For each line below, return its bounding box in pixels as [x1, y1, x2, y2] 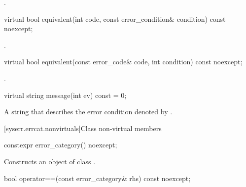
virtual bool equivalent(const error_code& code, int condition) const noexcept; [4, 56, 243, 67]
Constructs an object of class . [4, 156, 96, 166]
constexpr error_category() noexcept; [4, 140, 117, 150]
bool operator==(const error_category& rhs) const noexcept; [4, 173, 191, 183]
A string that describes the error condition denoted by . [4, 106, 173, 117]
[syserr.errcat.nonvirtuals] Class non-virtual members [4, 123, 162, 133]
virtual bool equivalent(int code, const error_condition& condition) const [4, 13, 226, 24]
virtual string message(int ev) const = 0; [4, 90, 127, 100]
